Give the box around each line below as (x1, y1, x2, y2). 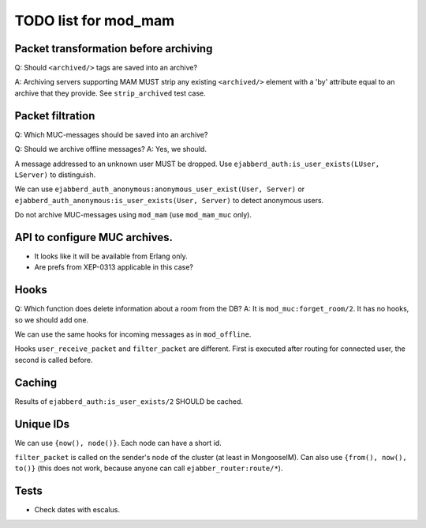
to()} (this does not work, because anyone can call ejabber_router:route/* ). (14, 463, 283, 473)
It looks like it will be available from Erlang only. (34, 251, 189, 261)
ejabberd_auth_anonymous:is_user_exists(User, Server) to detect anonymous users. (14, 195, 324, 205)
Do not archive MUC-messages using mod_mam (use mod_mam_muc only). (14, 210, 252, 220)
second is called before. (14, 355, 94, 364)
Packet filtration (14, 109, 95, 123)
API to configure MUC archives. (14, 230, 174, 244)
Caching (14, 375, 58, 389)
